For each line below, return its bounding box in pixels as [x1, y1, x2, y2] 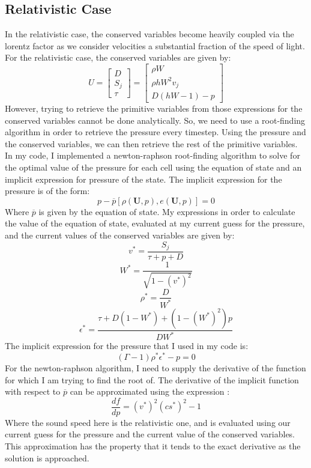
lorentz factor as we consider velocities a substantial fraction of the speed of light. [5, 39, 305, 52]
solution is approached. [5, 451, 89, 464]
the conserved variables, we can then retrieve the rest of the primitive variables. [5, 137, 298, 150]
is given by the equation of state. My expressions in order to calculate [38, 205, 295, 217]
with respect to [5, 385, 61, 398]
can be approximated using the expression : [70, 385, 230, 398]
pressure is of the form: [5, 184, 90, 197]
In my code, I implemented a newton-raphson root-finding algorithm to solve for [5, 149, 300, 162]
